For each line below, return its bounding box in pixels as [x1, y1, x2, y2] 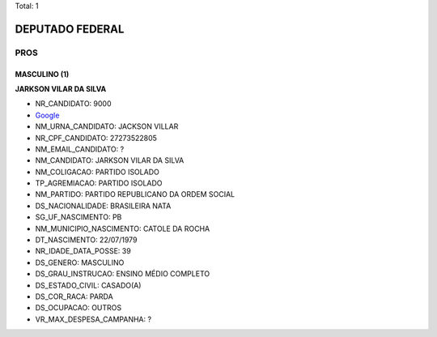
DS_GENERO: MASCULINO [35, 258, 125, 267]
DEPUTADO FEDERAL [15, 22, 125, 36]
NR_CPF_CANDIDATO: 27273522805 [35, 133, 158, 143]
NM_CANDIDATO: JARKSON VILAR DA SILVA [35, 156, 185, 165]
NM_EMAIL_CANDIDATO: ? [35, 144, 125, 154]
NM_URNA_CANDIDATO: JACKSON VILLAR [35, 122, 179, 131]
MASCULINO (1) [15, 69, 70, 79]
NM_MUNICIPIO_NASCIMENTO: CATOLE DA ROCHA [35, 224, 210, 233]
